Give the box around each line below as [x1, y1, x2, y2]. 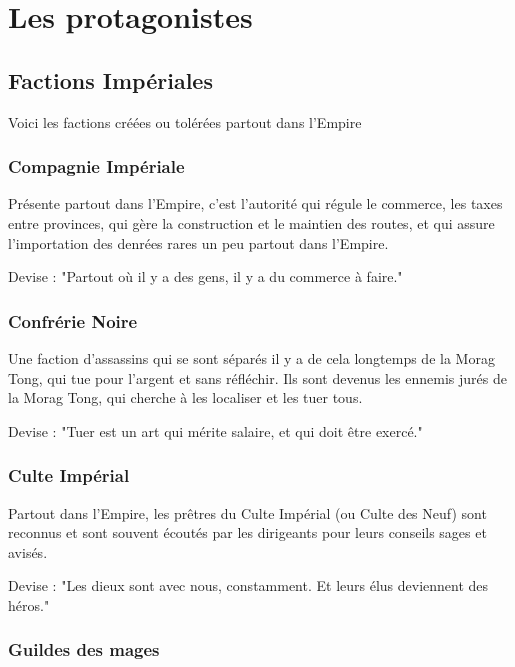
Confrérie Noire [8, 308, 138, 333]
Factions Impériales [8, 64, 213, 95]
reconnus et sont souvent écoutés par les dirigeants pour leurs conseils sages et [8, 522, 487, 543]
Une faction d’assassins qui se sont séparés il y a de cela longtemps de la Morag [8, 347, 495, 368]
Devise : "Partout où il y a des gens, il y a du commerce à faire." [8, 266, 403, 287]
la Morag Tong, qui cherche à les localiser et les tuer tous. [8, 387, 363, 408]
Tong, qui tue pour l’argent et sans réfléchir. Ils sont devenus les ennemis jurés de [8, 367, 507, 388]
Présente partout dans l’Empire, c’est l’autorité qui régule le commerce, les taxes [8, 193, 503, 214]
